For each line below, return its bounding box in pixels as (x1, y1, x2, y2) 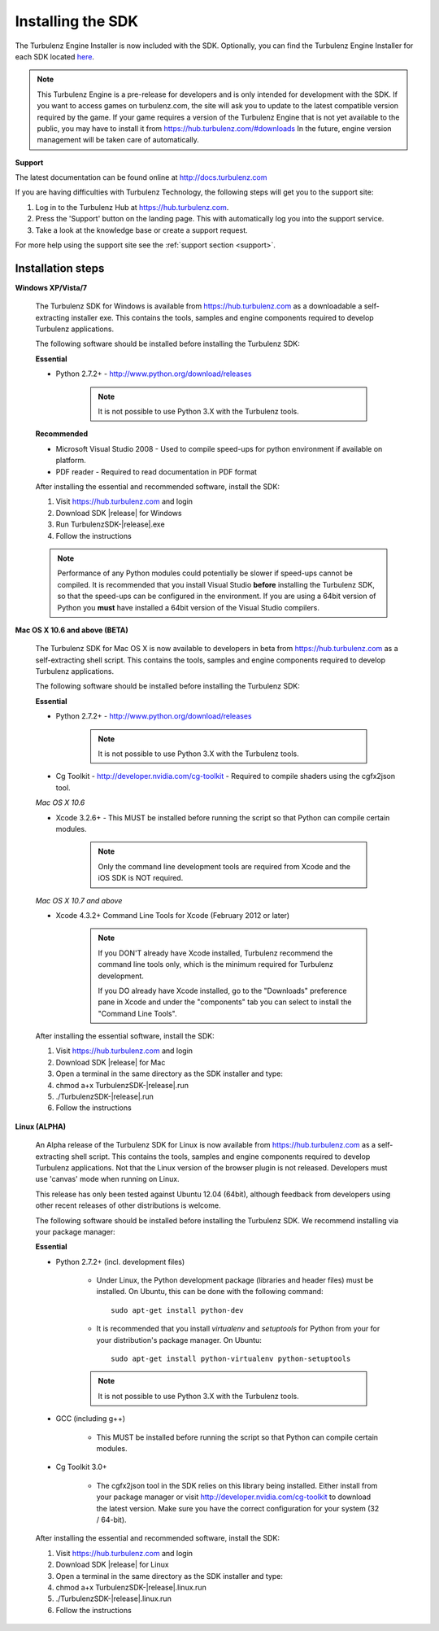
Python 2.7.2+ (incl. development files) (55, 1257, 185, 1266)
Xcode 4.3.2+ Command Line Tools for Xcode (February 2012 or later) (55, 910, 290, 920)
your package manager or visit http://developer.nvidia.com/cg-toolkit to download (96, 1492, 372, 1502)
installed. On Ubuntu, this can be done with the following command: (96, 1287, 324, 1296)
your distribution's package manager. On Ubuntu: (96, 1335, 262, 1345)
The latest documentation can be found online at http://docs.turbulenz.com (15, 173, 267, 182)
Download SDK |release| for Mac (55, 1057, 166, 1067)
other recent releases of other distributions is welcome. (35, 1200, 221, 1210)
